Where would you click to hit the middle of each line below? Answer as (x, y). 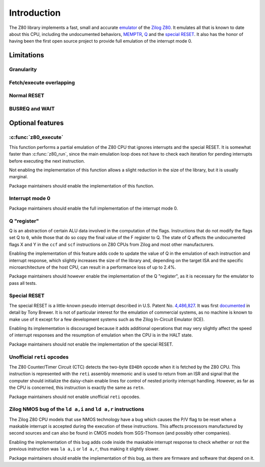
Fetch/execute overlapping (42, 82)
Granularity (23, 70)
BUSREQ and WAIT (32, 109)
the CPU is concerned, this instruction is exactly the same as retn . (77, 387)
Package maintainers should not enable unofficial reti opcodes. (75, 397)
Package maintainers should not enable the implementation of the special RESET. (91, 344)
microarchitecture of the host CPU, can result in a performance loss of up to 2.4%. (93, 267)
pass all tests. (23, 283)
